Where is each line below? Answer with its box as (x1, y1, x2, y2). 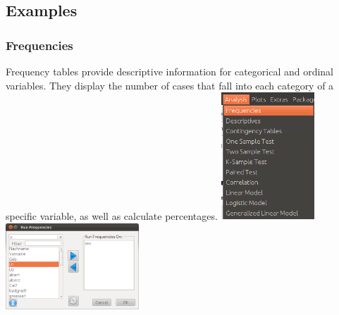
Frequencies (6, 36, 73, 54)
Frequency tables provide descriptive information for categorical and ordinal (6, 64, 334, 78)
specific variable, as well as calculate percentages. (6, 209, 218, 223)
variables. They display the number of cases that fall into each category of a (6, 78, 334, 92)
